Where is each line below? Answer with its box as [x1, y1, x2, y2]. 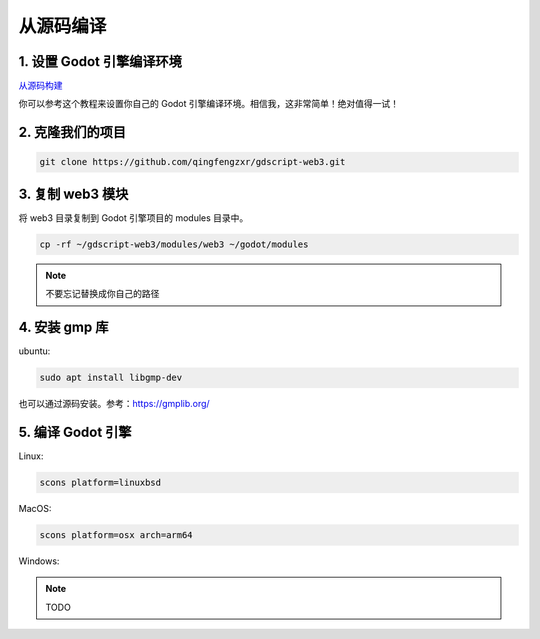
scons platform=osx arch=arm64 [39, 530, 194, 541]
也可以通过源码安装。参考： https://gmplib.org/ [18, 398, 210, 410]
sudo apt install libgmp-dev [39, 372, 183, 384]
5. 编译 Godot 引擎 [18, 424, 132, 440]
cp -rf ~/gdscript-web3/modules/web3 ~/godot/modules [39, 238, 309, 250]
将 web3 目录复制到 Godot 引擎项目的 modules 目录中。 [18, 211, 249, 224]
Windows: [18, 555, 60, 567]
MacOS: [18, 503, 52, 515]
